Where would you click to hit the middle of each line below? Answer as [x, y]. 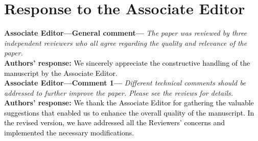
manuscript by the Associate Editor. [61, 73]
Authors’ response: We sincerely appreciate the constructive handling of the [127, 62]
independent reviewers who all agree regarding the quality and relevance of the [126, 43]
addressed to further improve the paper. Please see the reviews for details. [119, 92]
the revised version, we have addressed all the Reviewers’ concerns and [115, 122]
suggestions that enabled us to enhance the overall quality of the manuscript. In [129, 112]
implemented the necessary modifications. [69, 133]
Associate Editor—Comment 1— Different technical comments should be [125, 83]
